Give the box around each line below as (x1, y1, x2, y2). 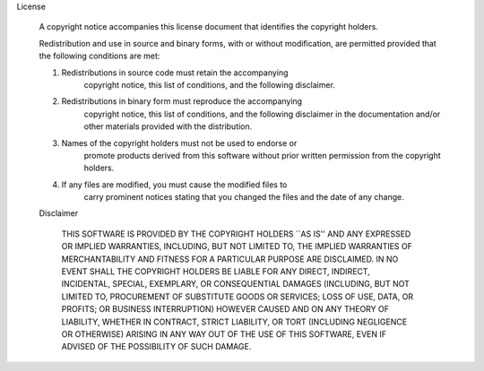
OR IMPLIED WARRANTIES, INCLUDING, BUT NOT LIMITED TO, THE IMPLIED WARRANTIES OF (61, 241, 412, 252)
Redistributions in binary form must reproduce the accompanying (61, 96, 303, 107)
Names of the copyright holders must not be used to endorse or (61, 137, 298, 148)
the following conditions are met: (39, 50, 160, 62)
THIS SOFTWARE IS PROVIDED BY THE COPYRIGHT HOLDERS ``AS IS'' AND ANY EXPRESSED (61, 229, 411, 239)
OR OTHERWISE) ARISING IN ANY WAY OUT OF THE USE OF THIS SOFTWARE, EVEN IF (61, 328, 387, 340)
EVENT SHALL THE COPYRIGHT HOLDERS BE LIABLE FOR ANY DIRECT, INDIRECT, (61, 266, 371, 277)
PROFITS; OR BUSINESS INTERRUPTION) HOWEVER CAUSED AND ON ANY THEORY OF (61, 304, 390, 315)
